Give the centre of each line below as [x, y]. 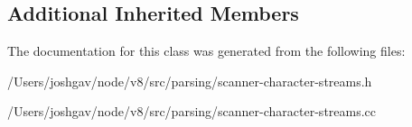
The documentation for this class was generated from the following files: [206, 51]
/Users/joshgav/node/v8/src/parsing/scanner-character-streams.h [190, 81]
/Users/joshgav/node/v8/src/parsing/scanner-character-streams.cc [192, 111]
